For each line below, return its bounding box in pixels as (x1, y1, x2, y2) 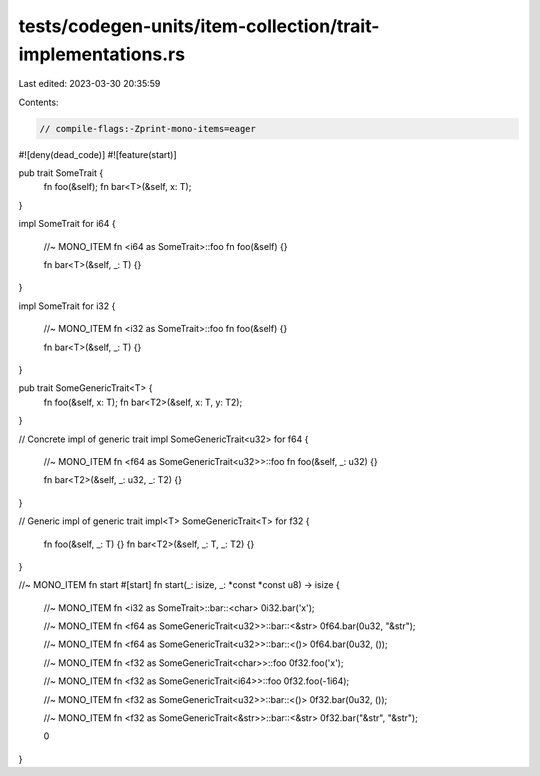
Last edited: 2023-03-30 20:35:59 (18, 78, 161, 90)
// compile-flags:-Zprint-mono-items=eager (39, 123, 257, 134)
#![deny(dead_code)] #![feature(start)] (18, 148, 177, 160)
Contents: (18, 96, 59, 108)
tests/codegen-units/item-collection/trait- (18, 15, 380, 37)
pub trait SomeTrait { (18, 167, 104, 179)
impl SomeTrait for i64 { (18, 218, 116, 230)
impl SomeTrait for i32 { (18, 300, 116, 312)
